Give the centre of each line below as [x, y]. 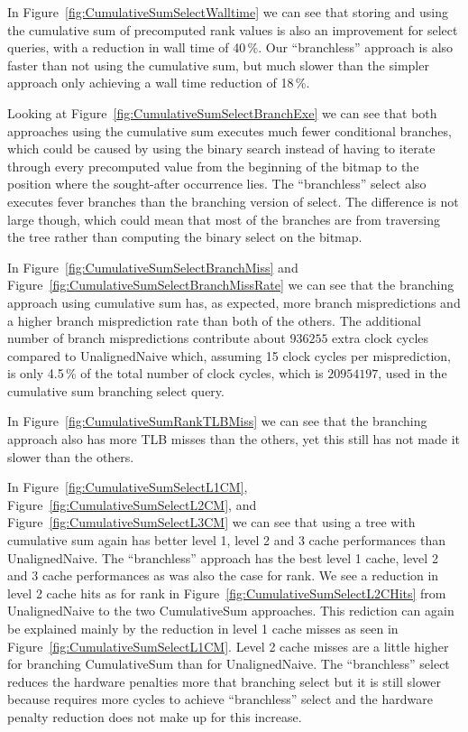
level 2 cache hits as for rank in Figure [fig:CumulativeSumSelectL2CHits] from [227, 593]
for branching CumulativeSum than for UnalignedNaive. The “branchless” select [229, 664]
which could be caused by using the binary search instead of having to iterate [221, 148]
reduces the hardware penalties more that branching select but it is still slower [224, 681]
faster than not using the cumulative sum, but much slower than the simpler [218, 65]
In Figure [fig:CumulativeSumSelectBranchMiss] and [153, 267]
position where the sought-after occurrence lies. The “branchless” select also [217, 184]
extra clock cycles [381, 338]
